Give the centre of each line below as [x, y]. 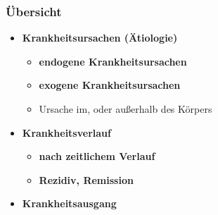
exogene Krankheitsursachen [110, 85]
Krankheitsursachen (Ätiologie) [100, 38]
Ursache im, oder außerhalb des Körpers [126, 109]
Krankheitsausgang [69, 203]
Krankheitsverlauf [66, 132]
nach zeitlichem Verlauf [97, 156]
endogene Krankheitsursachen [113, 61]
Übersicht [34, 11]
